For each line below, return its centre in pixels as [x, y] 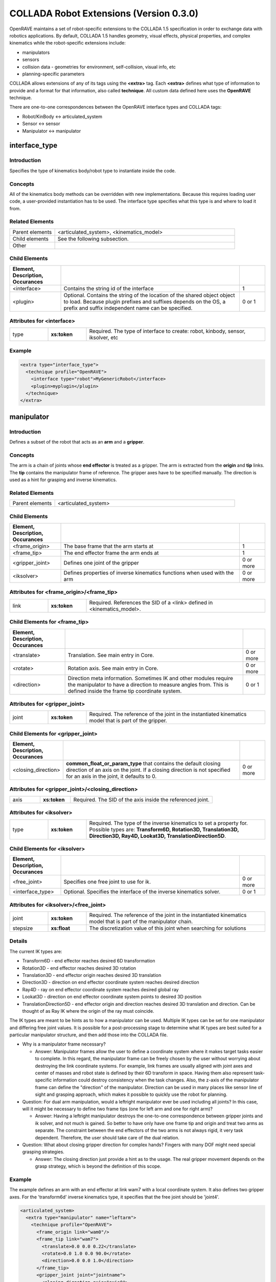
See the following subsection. [93, 238]
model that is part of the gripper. [128, 720]
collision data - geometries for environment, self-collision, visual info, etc [99, 67]
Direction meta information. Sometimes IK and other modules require [151, 678]
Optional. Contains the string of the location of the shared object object [149, 295]
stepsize [23, 928]
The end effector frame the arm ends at [111, 553]
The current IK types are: [36, 951]
